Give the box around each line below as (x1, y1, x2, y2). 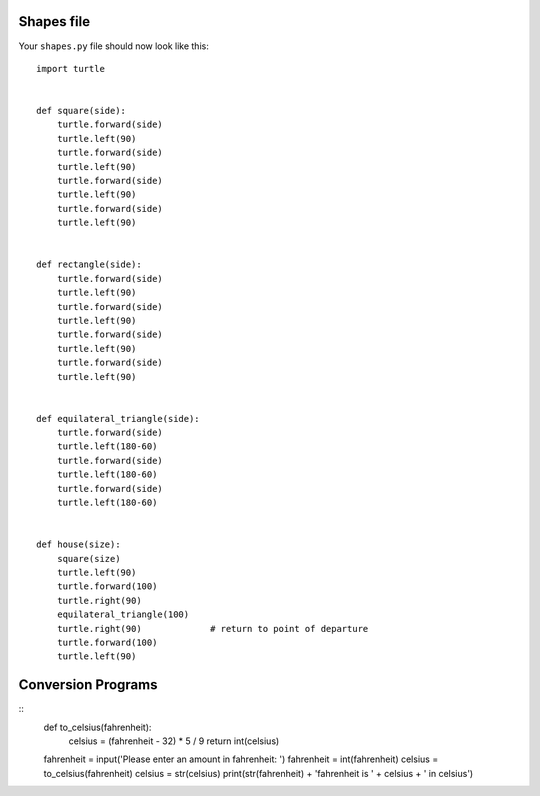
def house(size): (36, 539, 121, 550)
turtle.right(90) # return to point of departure (56, 623, 369, 634)
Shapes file (18, 13, 90, 30)
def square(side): (36, 105, 127, 117)
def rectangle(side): (36, 259, 142, 270)
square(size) (56, 553, 121, 564)
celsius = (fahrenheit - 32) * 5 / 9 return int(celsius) (68, 735, 280, 747)
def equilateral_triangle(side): (36, 413, 200, 424)
